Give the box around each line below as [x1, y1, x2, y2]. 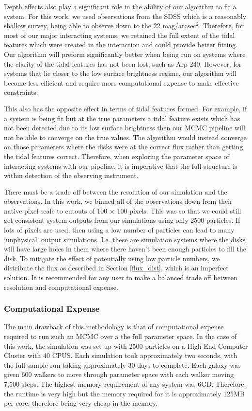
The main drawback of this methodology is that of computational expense [4, 322, 224, 332]
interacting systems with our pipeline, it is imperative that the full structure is [4, 161, 237, 171]
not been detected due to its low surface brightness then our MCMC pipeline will [4, 123, 245, 133]
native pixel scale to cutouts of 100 [4, 205, 108, 215]
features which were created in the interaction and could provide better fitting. [4, 39, 238, 50]
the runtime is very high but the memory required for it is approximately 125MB [4, 388, 245, 398]
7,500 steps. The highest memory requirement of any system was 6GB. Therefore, [4, 379, 246, 389]
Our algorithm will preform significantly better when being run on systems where [4, 49, 246, 59]
